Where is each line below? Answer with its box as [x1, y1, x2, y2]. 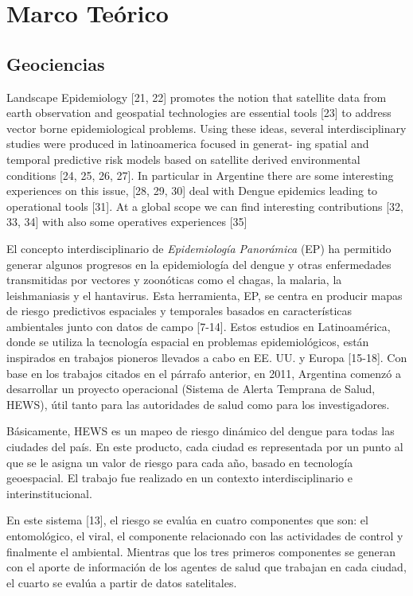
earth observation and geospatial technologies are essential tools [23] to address [6, 104, 392, 121]
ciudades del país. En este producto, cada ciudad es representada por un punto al [6, 438, 403, 455]
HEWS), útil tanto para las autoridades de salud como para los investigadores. [6, 395, 390, 412]
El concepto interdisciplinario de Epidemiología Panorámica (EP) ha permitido [6, 240, 392, 256]
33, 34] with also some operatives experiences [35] [6, 213, 247, 230]
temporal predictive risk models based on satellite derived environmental [6, 150, 360, 167]
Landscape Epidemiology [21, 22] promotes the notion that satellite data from [6, 88, 387, 105]
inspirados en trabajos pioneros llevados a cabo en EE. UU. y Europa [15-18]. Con [6, 349, 407, 366]
